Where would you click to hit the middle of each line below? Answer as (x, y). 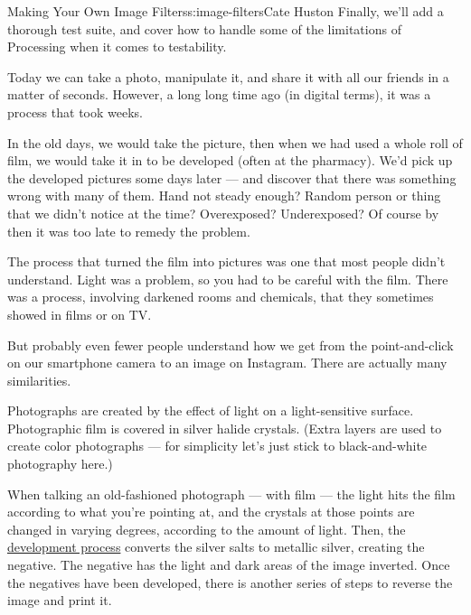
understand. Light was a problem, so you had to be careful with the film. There (228, 279)
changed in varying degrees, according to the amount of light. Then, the (207, 529)
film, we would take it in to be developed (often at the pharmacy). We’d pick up (230, 160)
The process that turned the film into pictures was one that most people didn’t (226, 261)
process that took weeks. (75, 112)
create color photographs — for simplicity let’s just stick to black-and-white (217, 446)
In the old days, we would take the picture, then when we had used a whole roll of (235, 142)
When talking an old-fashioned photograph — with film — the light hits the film (231, 494)
